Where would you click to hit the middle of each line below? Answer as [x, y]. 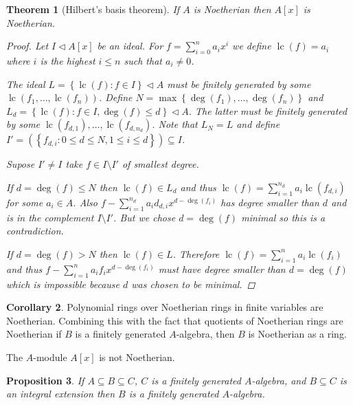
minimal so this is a [283, 217]
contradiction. [35, 231]
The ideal [26, 84]
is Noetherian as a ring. [297, 334]
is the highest [68, 60]
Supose [21, 164]
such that [143, 60]
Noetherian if [34, 334]
